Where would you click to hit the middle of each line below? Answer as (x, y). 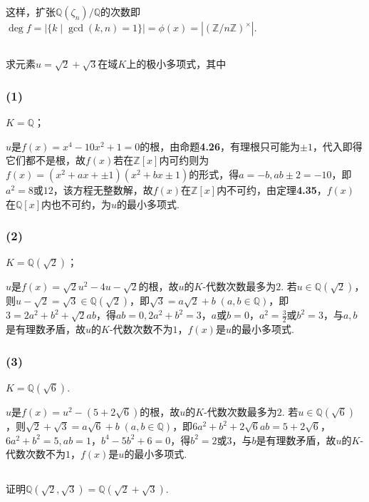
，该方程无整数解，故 (103, 189)
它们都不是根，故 (46, 160)
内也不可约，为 (77, 204)
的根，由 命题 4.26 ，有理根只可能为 (220, 146)
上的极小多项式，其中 (176, 64)
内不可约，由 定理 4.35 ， (272, 189)
